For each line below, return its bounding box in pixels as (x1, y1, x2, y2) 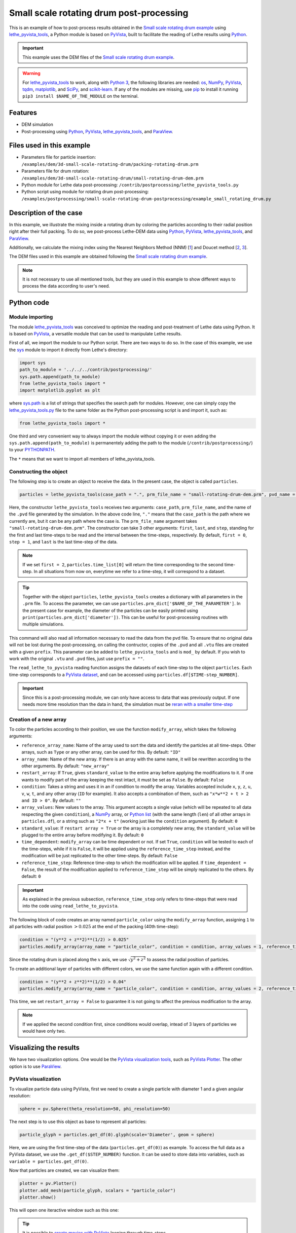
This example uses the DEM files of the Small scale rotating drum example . (22, 54, 175, 60)
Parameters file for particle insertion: (21, 154, 96, 160)
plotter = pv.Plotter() (19, 1181, 77, 1186)
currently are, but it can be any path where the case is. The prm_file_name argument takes (9, 518, 197, 524)
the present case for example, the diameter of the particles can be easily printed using (22, 607, 198, 614)
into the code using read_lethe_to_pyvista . (22, 903, 119, 909)
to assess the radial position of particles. (147, 956, 229, 962)
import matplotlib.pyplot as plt (19, 388, 101, 393)
